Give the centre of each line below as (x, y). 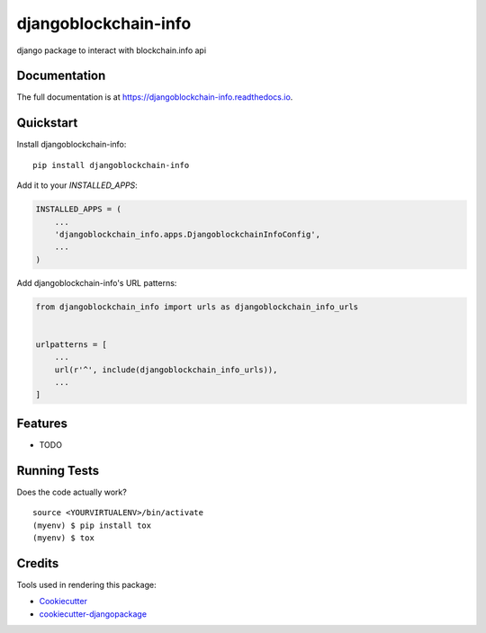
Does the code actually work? (72, 492)
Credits (38, 563)
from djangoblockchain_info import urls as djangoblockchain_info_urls (197, 307)
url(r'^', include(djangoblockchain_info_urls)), (166, 370)
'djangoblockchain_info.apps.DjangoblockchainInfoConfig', (188, 234)
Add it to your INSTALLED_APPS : (77, 185)
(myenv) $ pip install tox (92, 525)
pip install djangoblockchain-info (111, 165)
